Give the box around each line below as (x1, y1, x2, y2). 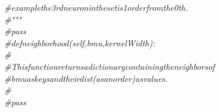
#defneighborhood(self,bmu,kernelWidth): (4, 36, 156, 49)
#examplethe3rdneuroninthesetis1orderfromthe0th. (4, 1, 188, 13)
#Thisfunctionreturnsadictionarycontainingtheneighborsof (4, 60, 215, 72)
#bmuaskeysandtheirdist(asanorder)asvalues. (4, 72, 168, 84)
